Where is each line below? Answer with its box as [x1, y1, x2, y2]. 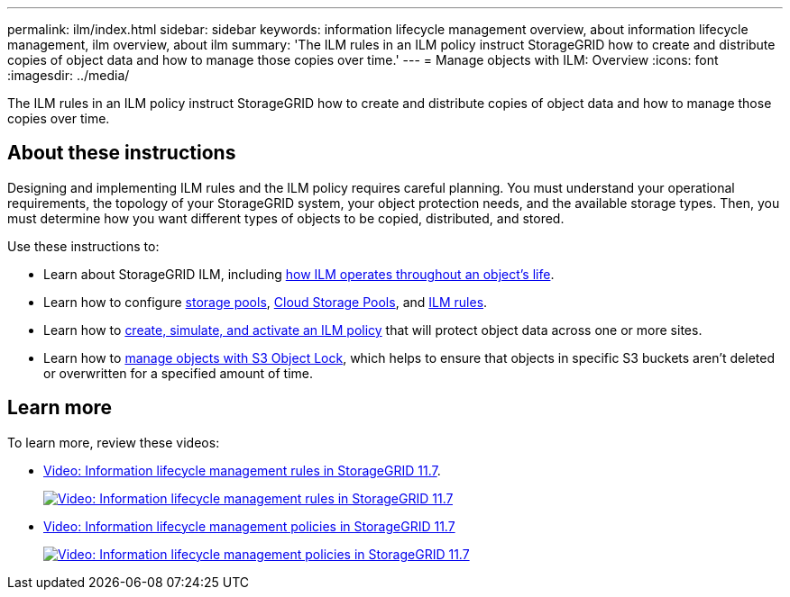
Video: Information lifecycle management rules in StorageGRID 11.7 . [43, 462, 441, 478]
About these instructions [7, 141, 236, 165]
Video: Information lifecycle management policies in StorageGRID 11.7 [43, 518, 455, 534]
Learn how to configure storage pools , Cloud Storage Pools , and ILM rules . [43, 294, 488, 310]
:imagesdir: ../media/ [7, 68, 130, 83]
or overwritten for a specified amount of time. [43, 365, 313, 381]
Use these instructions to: [7, 238, 160, 254]
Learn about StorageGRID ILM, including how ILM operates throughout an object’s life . [43, 266, 555, 282]
